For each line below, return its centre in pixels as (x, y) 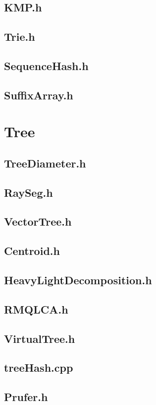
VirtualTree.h (40, 338)
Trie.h (20, 37)
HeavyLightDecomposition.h (78, 280)
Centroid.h (32, 251)
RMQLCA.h (36, 309)
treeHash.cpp (39, 367)
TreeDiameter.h (45, 163)
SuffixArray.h (39, 95)
